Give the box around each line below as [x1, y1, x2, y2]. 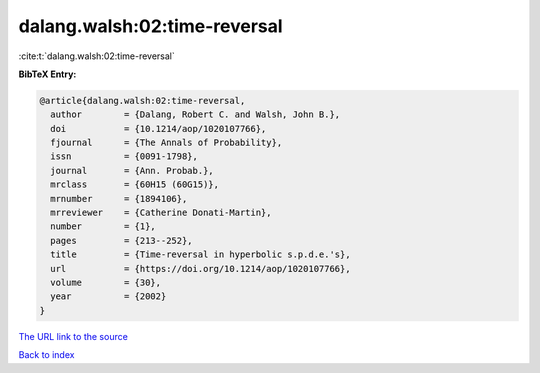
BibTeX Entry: [18, 68, 77, 80]
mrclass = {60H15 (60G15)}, [50, 179, 220, 190]
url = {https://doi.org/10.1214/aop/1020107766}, [50, 263, 351, 274]
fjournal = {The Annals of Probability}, [50, 137, 283, 149]
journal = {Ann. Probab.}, [50, 165, 214, 176]
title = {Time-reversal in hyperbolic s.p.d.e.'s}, [50, 249, 351, 260]
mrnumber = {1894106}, [50, 193, 188, 204]
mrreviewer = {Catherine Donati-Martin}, [50, 207, 272, 219]
